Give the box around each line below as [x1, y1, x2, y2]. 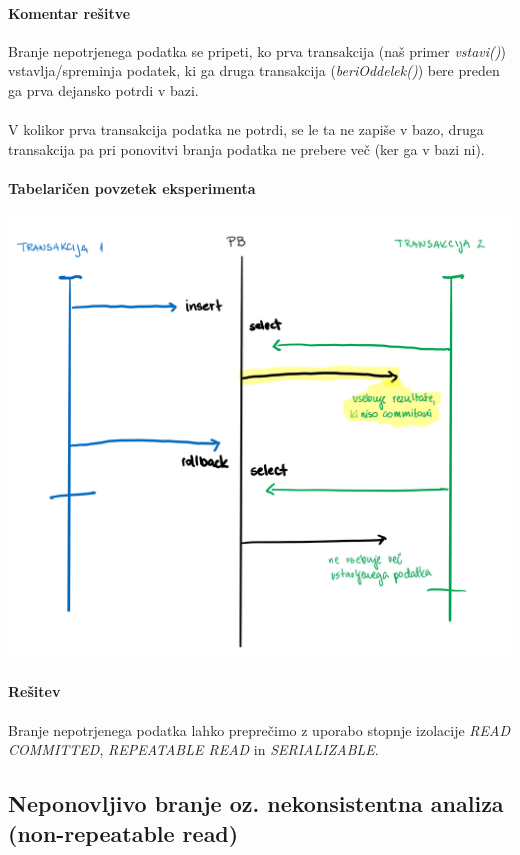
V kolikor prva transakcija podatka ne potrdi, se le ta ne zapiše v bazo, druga [8, 119, 484, 140]
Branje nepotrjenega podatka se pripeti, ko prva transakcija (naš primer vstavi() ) [8, 40, 507, 61]
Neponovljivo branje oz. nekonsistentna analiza [8, 788, 504, 819]
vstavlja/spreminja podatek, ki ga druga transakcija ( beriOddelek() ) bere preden [8, 60, 500, 81]
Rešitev [8, 681, 61, 702]
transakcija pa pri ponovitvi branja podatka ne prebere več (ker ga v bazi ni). [8, 138, 485, 159]
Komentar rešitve [8, 2, 131, 23]
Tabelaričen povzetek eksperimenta [8, 177, 256, 198]
